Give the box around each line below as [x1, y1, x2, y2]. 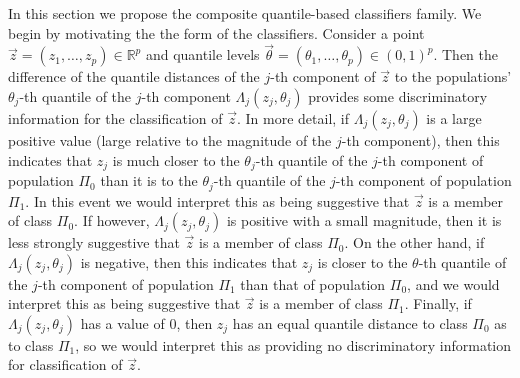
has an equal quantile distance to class [232, 312, 468, 333]
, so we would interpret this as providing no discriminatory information [75, 334, 511, 355]
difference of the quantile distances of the [8, 66, 260, 87]
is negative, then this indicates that [80, 251, 298, 272]
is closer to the [317, 251, 408, 272]
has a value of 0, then [80, 312, 213, 333]
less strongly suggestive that [8, 232, 180, 253]
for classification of [8, 354, 123, 375]
